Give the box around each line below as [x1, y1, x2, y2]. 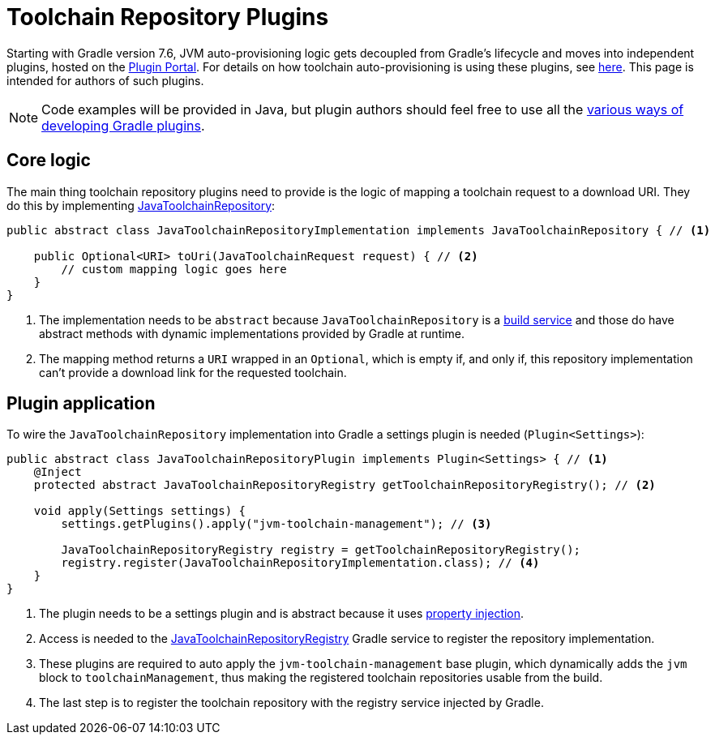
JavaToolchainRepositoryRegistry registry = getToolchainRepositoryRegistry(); [61, 543, 581, 557]
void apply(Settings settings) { [33, 504, 246, 518]
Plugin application [6, 393, 156, 414]
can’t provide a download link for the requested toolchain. [39, 365, 347, 379]
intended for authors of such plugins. [6, 73, 204, 88]
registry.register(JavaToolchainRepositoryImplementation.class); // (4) [61, 556, 540, 570]
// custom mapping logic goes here [61, 262, 287, 276]
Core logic [6, 150, 91, 171]
